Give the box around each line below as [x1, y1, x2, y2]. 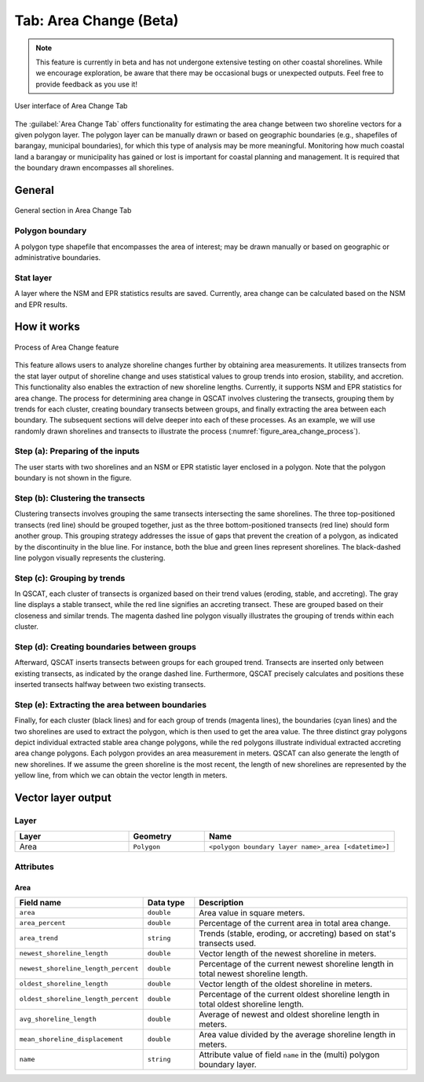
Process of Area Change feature [14, 342, 119, 352]
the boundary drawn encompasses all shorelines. [14, 163, 174, 173]
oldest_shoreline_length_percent [19, 995, 139, 1003]
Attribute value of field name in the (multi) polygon [199, 1049, 380, 1060]
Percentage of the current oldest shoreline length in [199, 989, 390, 1000]
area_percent [19, 919, 66, 927]
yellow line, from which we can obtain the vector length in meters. [14, 770, 228, 780]
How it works [14, 320, 80, 334]
